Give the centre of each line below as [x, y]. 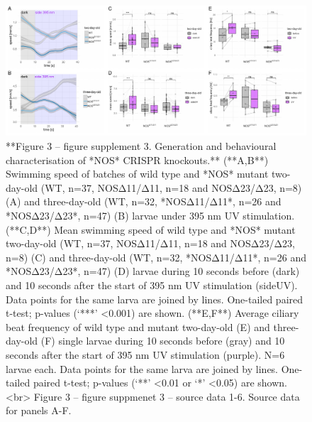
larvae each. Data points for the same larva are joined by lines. [142, 368]
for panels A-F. [39, 410]
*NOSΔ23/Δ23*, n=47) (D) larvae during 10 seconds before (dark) [153, 271]
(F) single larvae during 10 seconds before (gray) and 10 [163, 341]
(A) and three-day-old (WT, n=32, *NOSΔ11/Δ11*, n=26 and [144, 201]
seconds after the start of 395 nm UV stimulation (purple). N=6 [145, 354]
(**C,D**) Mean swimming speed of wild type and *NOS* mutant [151, 229]
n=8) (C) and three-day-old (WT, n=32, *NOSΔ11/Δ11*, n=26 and [156, 257]
